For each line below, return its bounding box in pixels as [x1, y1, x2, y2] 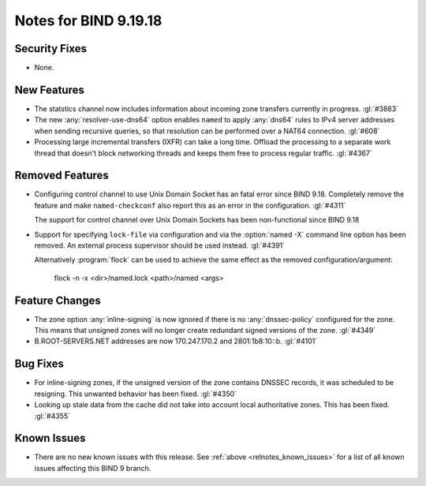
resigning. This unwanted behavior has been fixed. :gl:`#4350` [34, 389, 237, 398]
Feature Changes [14, 293, 102, 307]
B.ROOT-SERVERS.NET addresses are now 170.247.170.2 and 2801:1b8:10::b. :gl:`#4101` [34, 336, 318, 346]
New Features [14, 83, 84, 96]
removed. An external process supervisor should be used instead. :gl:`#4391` [34, 241, 286, 250]
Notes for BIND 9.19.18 [14, 12, 163, 29]
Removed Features [14, 169, 110, 182]
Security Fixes [14, 42, 87, 55]
